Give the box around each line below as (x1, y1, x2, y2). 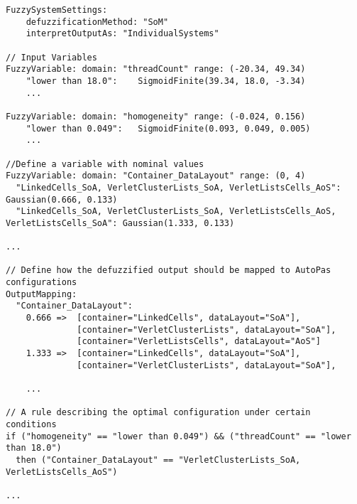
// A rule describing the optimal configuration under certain (6, 407, 311, 418)
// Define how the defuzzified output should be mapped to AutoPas (6, 265, 331, 276)
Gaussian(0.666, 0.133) (6, 194, 118, 205)
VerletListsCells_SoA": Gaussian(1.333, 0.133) (6, 218, 235, 228)
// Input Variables (6, 52, 97, 63)
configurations (6, 277, 77, 288)
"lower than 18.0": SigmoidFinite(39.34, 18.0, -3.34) (26, 75, 306, 86)
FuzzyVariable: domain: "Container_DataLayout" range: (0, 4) (6, 171, 306, 181)
